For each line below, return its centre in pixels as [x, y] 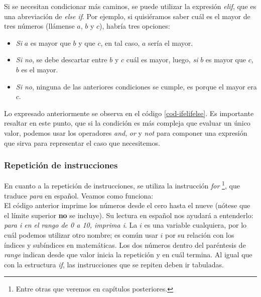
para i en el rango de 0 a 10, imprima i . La [71, 225]
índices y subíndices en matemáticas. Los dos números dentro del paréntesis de [125, 244]
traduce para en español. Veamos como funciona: [79, 195]
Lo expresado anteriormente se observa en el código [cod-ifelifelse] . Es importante [129, 113]
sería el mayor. [171, 42]
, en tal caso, [120, 42]
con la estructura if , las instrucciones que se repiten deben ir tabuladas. [114, 264]
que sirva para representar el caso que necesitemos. [82, 142]
